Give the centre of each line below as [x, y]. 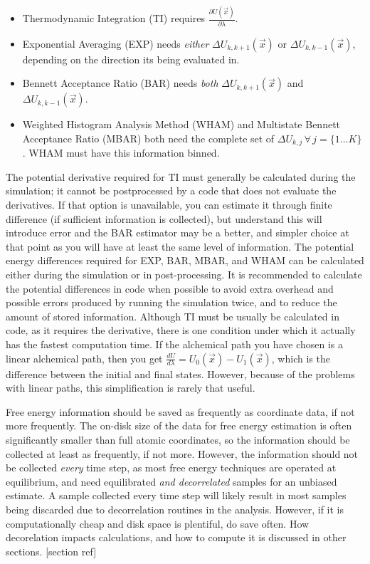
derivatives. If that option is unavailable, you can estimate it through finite [169, 205]
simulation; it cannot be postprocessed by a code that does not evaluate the [171, 190]
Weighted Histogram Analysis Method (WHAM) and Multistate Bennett [181, 124]
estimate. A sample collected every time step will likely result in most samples [176, 495]
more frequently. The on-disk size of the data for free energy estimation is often [179, 425]
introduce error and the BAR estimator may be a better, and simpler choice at [178, 233]
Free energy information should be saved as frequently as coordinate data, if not [180, 411]
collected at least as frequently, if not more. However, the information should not [182, 453]
